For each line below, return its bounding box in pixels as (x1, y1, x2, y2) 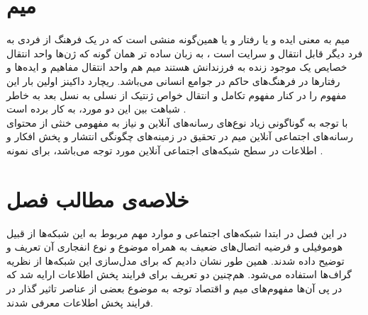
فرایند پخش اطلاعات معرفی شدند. (6, 294, 153, 309)
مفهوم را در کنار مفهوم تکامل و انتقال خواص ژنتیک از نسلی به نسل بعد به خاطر (6, 87, 347, 102)
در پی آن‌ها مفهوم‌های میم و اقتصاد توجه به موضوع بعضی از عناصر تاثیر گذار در (6, 280, 342, 295)
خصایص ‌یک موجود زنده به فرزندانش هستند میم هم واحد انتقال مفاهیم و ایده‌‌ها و (6, 59, 347, 74)
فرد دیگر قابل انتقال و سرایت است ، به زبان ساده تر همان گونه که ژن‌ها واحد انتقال (6, 45, 363, 60)
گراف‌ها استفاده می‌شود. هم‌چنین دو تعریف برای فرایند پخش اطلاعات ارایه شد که (6, 267, 352, 282)
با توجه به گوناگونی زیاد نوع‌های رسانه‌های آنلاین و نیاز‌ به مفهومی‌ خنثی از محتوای (6, 115, 348, 130)
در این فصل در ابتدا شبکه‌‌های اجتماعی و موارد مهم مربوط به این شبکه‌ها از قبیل (6, 225, 347, 240)
